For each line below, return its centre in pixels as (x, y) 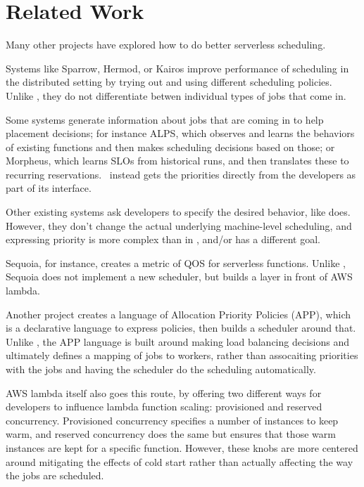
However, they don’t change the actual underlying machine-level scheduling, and (179, 225)
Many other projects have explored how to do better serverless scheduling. (166, 45)
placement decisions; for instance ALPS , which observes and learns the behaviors (180, 133)
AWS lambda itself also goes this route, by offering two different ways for (164, 392)
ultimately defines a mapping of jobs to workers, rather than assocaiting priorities (182, 355)
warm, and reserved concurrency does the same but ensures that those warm (171, 434)
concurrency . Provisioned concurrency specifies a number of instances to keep (172, 420)
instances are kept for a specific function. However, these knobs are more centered (182, 447)
